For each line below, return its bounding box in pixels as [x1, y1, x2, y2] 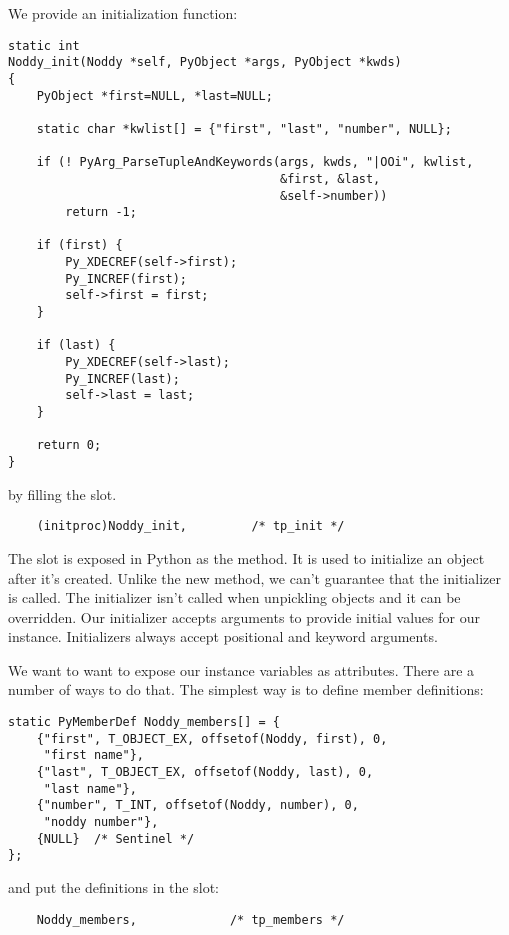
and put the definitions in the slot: [8, 876, 219, 897]
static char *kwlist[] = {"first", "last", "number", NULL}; [36, 121, 452, 136]
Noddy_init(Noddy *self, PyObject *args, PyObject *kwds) [8, 55, 402, 70]
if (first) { [36, 238, 123, 253]
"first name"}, [43, 748, 145, 763]
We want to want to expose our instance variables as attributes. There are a [8, 659, 475, 680]
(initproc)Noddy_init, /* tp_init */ [36, 519, 345, 534]
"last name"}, [43, 781, 137, 796]
